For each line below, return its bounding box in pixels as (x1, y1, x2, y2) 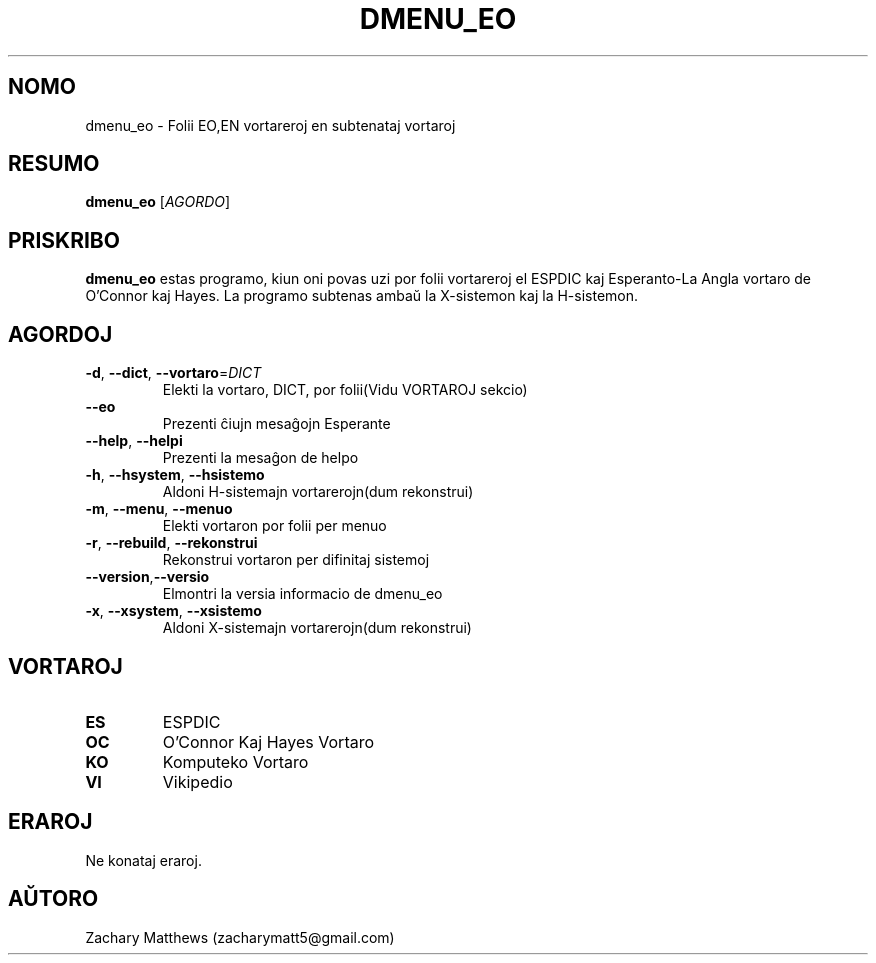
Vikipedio (162, 771, 233, 792)
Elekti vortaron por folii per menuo (162, 517, 387, 535)
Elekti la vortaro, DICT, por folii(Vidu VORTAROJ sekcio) (162, 381, 528, 399)
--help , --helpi (85, 432, 183, 450)
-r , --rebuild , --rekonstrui (85, 534, 258, 552)
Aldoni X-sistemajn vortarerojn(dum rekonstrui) (162, 619, 472, 637)
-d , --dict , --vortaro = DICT (85, 364, 262, 382)
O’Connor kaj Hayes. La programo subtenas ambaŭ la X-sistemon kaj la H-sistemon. (85, 287, 639, 305)
